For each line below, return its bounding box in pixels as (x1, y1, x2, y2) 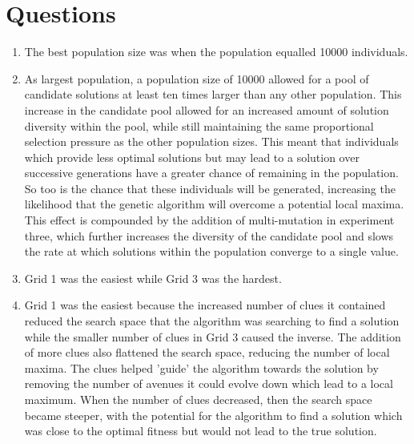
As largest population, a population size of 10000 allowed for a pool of (24, 70, 369, 87)
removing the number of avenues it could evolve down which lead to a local (24, 375, 393, 392)
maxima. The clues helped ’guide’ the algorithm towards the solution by (24, 359, 379, 376)
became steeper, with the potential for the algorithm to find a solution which (24, 406, 403, 423)
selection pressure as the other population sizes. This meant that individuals (24, 133, 399, 150)
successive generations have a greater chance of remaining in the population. (24, 164, 399, 181)
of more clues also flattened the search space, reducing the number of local (24, 344, 390, 361)
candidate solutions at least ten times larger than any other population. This (24, 86, 402, 103)
